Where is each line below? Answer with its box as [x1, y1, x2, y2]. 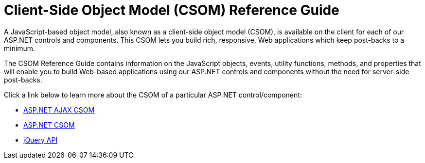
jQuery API [23, 135, 58, 144]
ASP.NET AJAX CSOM [23, 105, 95, 114]
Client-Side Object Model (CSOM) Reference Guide [4, 2, 339, 18]
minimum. [4, 44, 35, 52]
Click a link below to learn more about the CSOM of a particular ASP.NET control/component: [4, 90, 302, 99]
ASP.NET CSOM [23, 120, 75, 129]
